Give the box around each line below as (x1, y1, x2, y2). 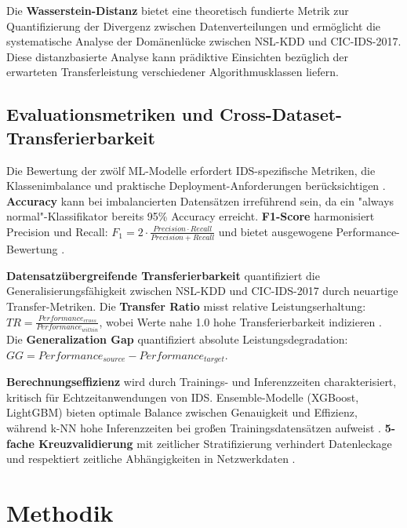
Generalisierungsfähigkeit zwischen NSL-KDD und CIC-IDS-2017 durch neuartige (6, 282, 398, 299)
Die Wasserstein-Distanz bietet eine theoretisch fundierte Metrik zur (6, 2, 349, 18)
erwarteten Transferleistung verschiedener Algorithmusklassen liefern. (6, 64, 339, 80)
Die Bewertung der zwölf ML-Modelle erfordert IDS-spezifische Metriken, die (6, 162, 376, 178)
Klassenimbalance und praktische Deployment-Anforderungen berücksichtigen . (6, 177, 386, 194)
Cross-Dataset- (220, 102, 343, 126)
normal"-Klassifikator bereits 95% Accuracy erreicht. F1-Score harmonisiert (6, 208, 375, 224)
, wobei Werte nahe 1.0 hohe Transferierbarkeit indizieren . (99, 313, 382, 330)
